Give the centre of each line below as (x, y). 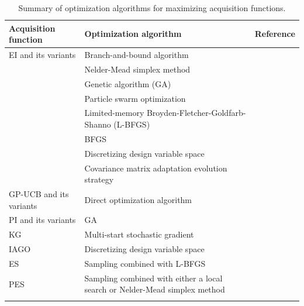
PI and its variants (42, 220)
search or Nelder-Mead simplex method (155, 289)
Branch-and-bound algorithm (137, 55)
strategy (99, 179)
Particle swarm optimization (135, 98)
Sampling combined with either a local (153, 278)
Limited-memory (114, 113)
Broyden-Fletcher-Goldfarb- (196, 113)
